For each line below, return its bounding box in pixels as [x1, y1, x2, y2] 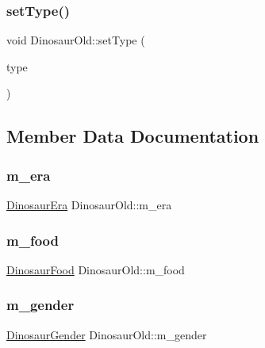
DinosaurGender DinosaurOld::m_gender [6, 326, 207, 342]
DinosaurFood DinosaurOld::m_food [6, 261, 185, 277]
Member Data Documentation [6, 124, 259, 148]
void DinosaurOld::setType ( [6, 32, 145, 48]
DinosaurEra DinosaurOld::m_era [6, 197, 172, 212]
